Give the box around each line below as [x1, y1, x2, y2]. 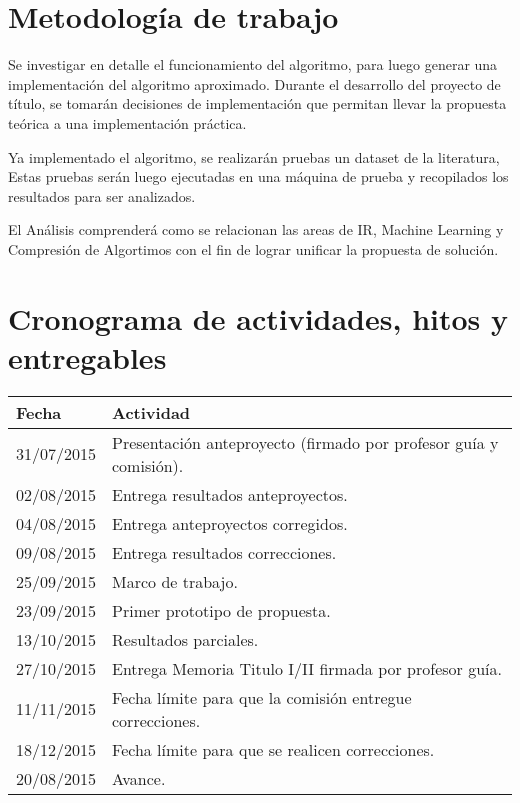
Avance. [112, 766, 166, 790]
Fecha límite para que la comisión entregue [112, 685, 412, 709]
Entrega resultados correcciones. [112, 540, 337, 564]
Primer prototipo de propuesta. [112, 598, 331, 622]
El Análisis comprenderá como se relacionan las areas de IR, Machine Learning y [8, 219, 504, 240]
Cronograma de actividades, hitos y [8, 297, 508, 338]
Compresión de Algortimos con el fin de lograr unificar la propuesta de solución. [8, 238, 499, 259]
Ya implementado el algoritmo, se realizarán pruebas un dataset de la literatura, [8, 146, 500, 167]
